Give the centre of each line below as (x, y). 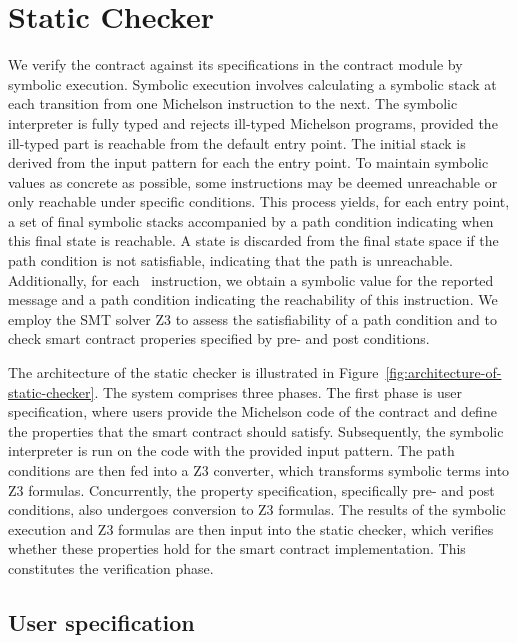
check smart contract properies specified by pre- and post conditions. (219, 338)
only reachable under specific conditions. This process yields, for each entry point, (259, 201)
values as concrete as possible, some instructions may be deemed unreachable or (253, 181)
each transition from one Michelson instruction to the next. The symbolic (233, 103)
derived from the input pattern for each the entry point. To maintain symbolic (248, 162)
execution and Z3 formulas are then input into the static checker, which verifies (251, 528)
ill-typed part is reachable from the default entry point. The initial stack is (237, 142)
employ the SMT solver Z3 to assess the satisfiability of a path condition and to (253, 318)
